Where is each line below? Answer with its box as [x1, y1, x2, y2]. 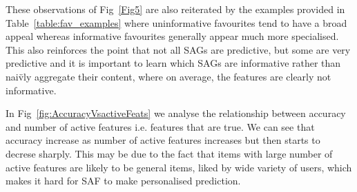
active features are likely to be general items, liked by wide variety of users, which [6, 160, 352, 174]
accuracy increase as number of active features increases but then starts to [6, 133, 320, 147]
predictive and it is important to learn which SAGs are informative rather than [6, 56, 341, 70]
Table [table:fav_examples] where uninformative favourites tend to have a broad [6, 15, 347, 30]
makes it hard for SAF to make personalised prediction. [6, 173, 241, 188]
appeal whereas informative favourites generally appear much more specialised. [6, 29, 339, 43]
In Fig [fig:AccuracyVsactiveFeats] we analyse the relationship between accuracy [6, 106, 346, 120]
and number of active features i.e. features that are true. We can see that [6, 119, 315, 134]
